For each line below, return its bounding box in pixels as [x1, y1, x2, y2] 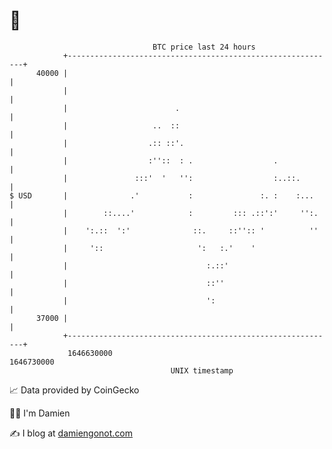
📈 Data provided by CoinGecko [9, 384, 140, 396]
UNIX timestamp [170, 365, 234, 376]
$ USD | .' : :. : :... [9, 190, 314, 201]
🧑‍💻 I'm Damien [9, 407, 71, 419]
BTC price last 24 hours [152, 42, 256, 52]
